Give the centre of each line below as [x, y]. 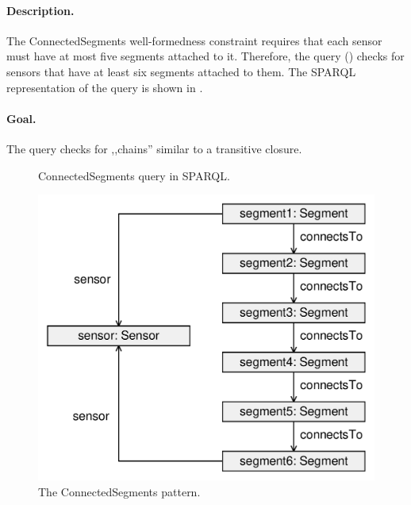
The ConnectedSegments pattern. [119, 491]
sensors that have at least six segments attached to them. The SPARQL [181, 71]
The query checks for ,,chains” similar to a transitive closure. [154, 148]
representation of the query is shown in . [105, 87]
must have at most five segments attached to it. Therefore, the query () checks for [205, 56]
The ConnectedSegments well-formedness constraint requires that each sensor [194, 40]
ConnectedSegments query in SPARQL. [134, 175]
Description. [40, 10]
